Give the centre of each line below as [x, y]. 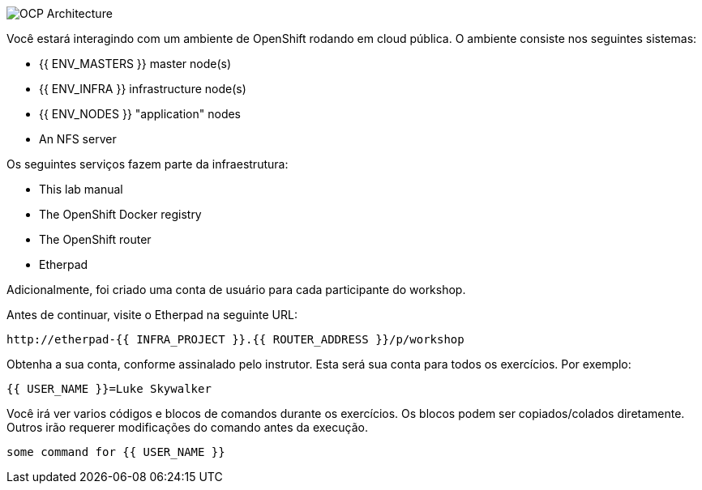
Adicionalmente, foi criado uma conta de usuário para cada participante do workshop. [236, 290]
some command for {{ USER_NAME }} [116, 452]
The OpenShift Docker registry [120, 214]
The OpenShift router [95, 239]
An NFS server [78, 139]
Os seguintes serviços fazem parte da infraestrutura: [148, 164]
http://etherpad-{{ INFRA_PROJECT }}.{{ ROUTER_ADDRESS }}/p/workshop [235, 339]
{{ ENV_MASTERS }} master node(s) [135, 64]
